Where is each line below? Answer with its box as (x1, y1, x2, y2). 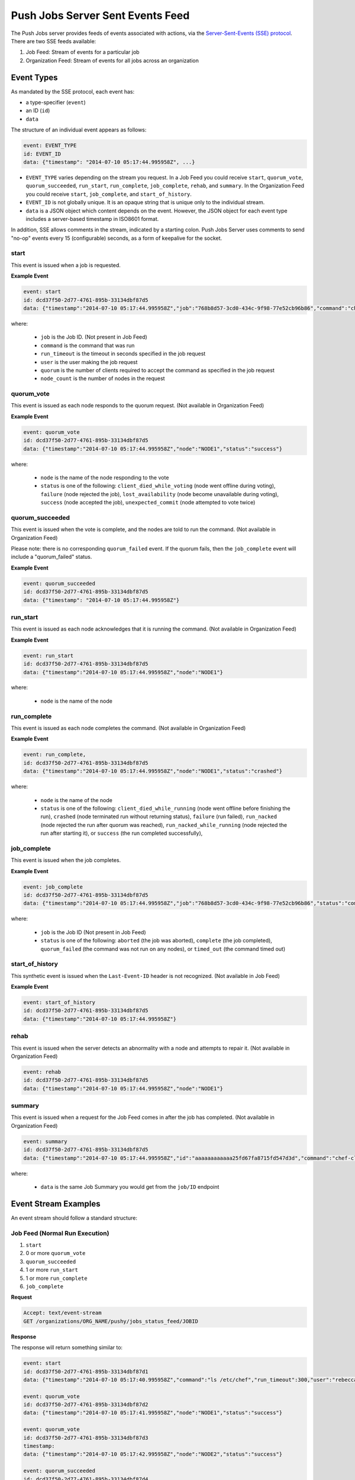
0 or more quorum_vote (25, 1250, 86, 1257)
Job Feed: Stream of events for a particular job (25, 49, 140, 56)
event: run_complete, (23, 751, 86, 758)
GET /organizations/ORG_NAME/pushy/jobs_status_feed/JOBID (23, 1318, 198, 1324)
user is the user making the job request (40, 358, 138, 365)
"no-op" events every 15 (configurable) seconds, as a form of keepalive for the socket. (11, 234, 222, 242)
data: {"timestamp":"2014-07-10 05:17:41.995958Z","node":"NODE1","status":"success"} (23, 1410, 283, 1416)
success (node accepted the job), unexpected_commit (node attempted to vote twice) (40, 499, 256, 506)
